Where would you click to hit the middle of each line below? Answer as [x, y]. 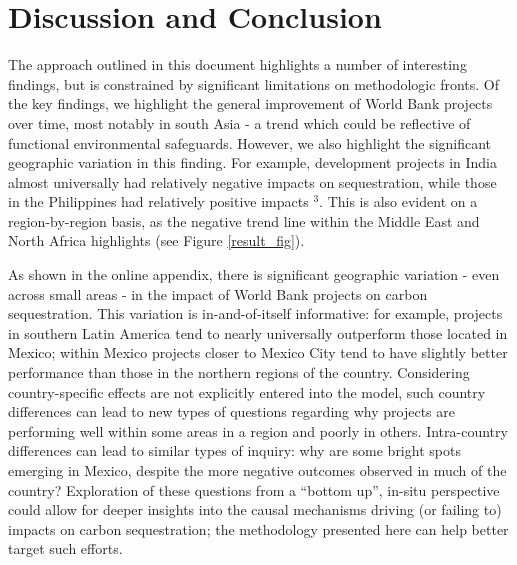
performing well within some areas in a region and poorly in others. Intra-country [258, 430]
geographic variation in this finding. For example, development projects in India [253, 162]
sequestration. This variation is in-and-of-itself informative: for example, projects [255, 313]
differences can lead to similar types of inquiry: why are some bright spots [234, 450]
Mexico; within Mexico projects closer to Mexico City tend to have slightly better [258, 352]
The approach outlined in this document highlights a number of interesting [237, 64]
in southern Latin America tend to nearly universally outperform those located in [258, 332]
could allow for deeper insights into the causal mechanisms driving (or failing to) [255, 509]
